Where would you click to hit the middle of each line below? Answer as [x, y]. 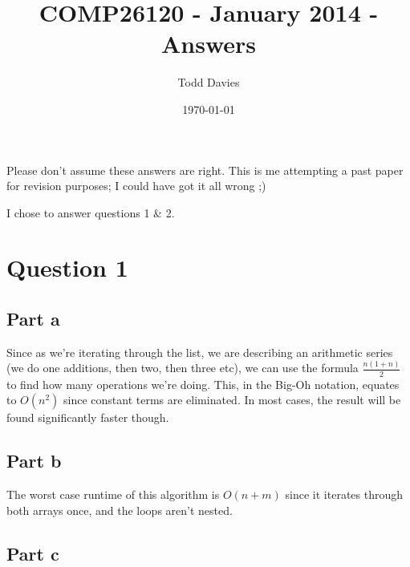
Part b [34, 461]
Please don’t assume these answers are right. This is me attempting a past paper [205, 170]
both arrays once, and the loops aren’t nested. [120, 510]
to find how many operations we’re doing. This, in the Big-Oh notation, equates [203, 384]
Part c [33, 553]
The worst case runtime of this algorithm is [113, 494]
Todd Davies [209, 82]
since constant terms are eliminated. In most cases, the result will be [232, 400]
